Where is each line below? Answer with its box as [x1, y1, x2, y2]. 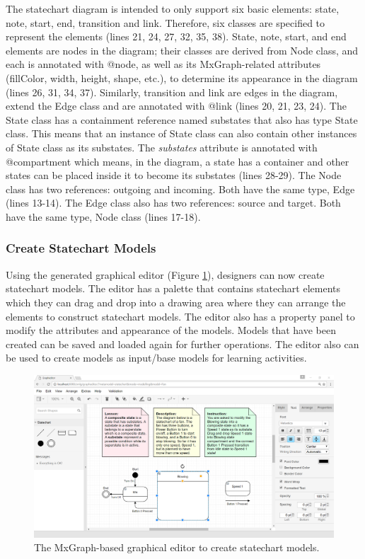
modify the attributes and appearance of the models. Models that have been [6, 323, 336, 338]
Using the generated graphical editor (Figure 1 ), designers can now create [6, 267, 325, 282]
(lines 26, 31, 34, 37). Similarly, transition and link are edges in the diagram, [6, 84, 338, 99]
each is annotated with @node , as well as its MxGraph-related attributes [6, 57, 321, 71]
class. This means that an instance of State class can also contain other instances [6, 126, 357, 141]
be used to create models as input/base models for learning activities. [6, 350, 307, 365]
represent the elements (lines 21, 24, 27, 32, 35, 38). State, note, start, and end [6, 29, 347, 44]
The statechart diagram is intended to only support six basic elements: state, [6, 1, 340, 16]
